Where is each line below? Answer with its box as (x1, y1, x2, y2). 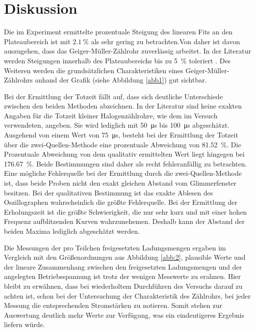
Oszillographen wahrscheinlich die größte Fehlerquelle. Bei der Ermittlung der (4, 197, 237, 207)
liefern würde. (4, 319, 45, 330)
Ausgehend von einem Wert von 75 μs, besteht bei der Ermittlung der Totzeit (4, 130, 238, 140)
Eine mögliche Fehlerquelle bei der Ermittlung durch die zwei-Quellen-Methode (4, 168, 242, 178)
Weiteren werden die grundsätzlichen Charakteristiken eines (4, 65, 183, 75)
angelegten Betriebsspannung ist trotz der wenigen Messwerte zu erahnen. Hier (4, 271, 241, 281)
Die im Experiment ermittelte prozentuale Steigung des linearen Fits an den (4, 27, 233, 37)
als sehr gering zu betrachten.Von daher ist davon (91, 36, 240, 46)
